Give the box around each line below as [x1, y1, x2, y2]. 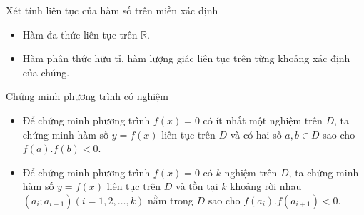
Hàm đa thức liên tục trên [22, 26, 138, 41]
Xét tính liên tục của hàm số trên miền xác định [6, 3, 218, 17]
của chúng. [22, 64, 70, 79]
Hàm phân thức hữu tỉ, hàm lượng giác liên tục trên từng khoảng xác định [22, 51, 350, 66]
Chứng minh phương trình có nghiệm [6, 89, 168, 104]
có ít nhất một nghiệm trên [203, 112, 323, 127]
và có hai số [230, 126, 282, 141]
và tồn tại [176, 179, 218, 194]
